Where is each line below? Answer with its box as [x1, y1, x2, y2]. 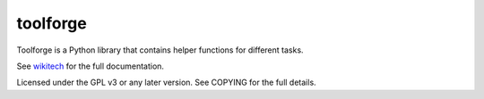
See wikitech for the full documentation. [16, 61, 165, 71]
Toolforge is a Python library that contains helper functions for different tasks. [16, 45, 304, 55]
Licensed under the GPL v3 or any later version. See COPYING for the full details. [16, 77, 317, 88]
